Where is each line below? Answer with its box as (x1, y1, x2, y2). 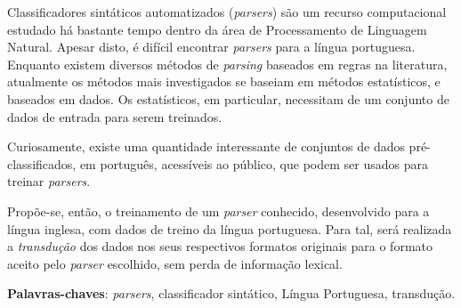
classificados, (7, 154, 77, 173)
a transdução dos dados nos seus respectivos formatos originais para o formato (7, 237, 433, 255)
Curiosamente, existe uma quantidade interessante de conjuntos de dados (7, 137, 405, 156)
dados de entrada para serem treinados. (7, 107, 222, 126)
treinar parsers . (7, 172, 91, 190)
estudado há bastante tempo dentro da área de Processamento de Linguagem (7, 20, 427, 38)
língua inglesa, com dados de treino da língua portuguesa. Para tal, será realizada (7, 219, 452, 238)
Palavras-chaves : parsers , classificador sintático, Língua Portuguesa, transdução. (7, 284, 456, 303)
